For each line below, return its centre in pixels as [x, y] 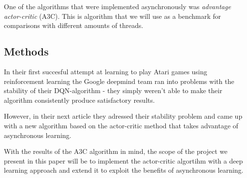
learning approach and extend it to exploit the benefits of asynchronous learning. [124, 170]
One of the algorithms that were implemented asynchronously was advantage [117, 6]
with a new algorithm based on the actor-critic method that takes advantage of [121, 125]
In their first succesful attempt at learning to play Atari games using [106, 71]
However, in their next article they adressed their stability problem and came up [123, 116]
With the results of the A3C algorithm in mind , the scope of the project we [116, 151]
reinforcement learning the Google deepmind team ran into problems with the [119, 81]
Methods [26, 51]
